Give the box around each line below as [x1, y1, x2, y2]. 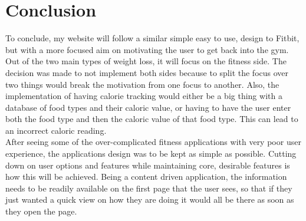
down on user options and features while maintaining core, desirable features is [5, 159, 290, 171]
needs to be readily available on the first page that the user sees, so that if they [5, 182, 292, 194]
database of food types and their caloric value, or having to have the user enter [5, 101, 291, 113]
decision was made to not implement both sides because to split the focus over [5, 66, 289, 78]
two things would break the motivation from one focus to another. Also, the [5, 78, 279, 90]
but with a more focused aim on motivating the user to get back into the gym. [5, 43, 289, 55]
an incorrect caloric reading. [5, 124, 107, 136]
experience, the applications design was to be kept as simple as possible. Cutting [5, 147, 297, 160]
